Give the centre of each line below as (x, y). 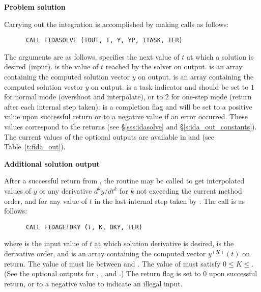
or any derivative (66, 190)
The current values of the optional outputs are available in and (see (109, 136)
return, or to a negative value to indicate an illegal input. (93, 283)
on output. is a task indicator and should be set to (170, 86)
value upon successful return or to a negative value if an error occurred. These (126, 116)
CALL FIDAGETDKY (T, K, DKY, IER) (84, 227)
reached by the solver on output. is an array (174, 67)
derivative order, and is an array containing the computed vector (105, 253)
